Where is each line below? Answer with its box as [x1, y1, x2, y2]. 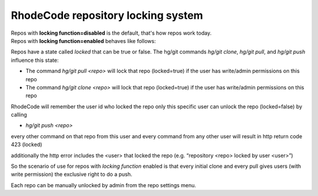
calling [11, 111, 28, 118]
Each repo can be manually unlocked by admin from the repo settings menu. [11, 181, 197, 188]
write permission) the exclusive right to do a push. [11, 171, 132, 178]
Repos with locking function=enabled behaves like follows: [11, 37, 156, 44]
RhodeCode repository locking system [11, 9, 203, 22]
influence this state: [11, 57, 59, 64]
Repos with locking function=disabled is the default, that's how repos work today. [11, 29, 212, 36]
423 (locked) [11, 141, 42, 148]
